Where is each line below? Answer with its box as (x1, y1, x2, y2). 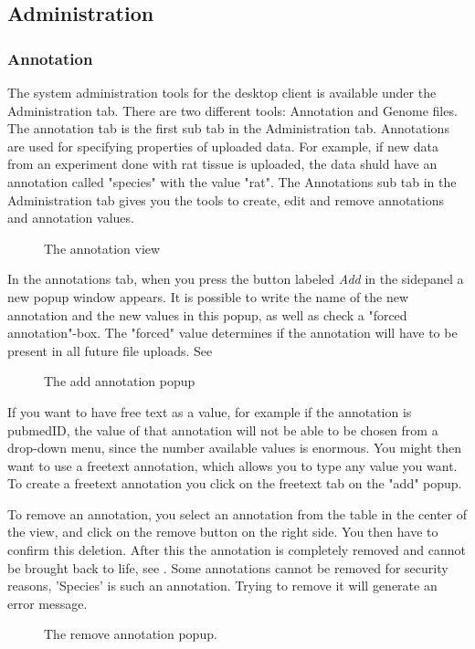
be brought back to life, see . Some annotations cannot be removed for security (7, 558, 449, 577)
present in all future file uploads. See (7, 340, 213, 360)
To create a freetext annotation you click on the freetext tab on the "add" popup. (7, 474, 462, 493)
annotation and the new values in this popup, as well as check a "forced (7, 305, 407, 324)
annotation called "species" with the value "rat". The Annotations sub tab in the (7, 172, 457, 191)
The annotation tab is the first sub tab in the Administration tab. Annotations (7, 119, 449, 138)
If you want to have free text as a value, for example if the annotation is (7, 402, 412, 421)
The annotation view (44, 238, 161, 257)
